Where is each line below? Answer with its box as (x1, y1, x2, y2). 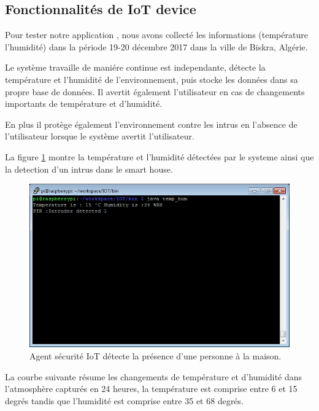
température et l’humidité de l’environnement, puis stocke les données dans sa (5, 72, 298, 85)
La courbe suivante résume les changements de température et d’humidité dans (5, 370, 302, 383)
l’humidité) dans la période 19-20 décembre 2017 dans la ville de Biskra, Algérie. (5, 40, 308, 53)
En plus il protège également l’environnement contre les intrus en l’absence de (5, 117, 298, 130)
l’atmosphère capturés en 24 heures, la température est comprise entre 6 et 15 (5, 382, 298, 395)
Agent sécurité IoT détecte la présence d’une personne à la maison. (29, 350, 282, 362)
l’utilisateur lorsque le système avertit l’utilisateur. (5, 130, 194, 143)
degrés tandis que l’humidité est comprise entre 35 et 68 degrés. (5, 394, 244, 407)
